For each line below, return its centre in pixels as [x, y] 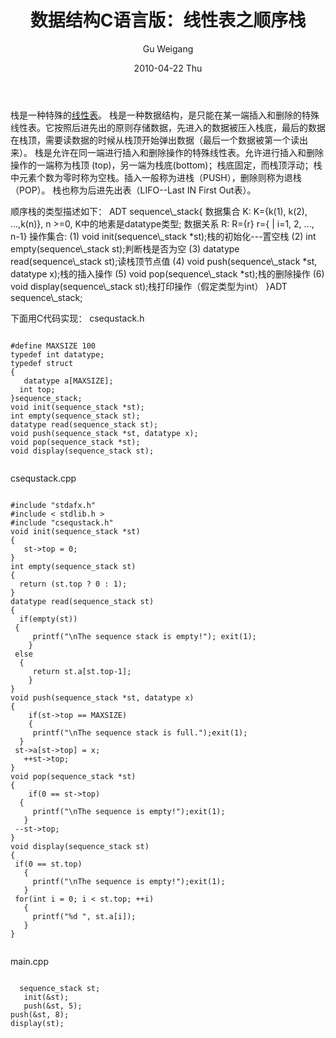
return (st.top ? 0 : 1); [73, 584]
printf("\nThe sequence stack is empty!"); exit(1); [144, 636]
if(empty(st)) [48, 619]
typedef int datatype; [57, 354]
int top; [37, 389]
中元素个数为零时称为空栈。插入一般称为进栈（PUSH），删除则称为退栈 [156, 177]
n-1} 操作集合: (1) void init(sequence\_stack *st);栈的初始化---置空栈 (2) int [163, 236]
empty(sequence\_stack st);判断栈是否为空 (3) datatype [125, 248]
